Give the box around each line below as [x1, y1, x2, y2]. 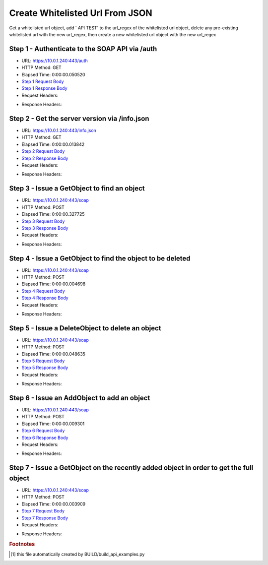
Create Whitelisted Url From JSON [9, 7, 152, 18]
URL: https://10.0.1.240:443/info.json [21, 127, 97, 133]
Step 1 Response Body [21, 85, 67, 91]
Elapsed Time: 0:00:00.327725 [21, 211, 85, 217]
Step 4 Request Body [21, 288, 66, 294]
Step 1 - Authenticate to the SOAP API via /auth [9, 45, 157, 53]
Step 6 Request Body [21, 428, 65, 434]
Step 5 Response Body [21, 365, 68, 371]
